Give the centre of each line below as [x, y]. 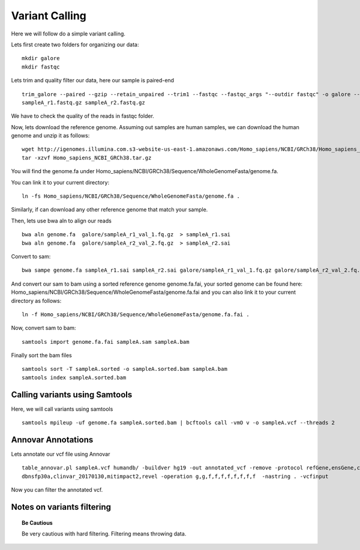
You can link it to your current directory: [60, 182]
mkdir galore [41, 58]
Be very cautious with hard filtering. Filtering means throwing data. [104, 534]
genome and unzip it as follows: [50, 136]
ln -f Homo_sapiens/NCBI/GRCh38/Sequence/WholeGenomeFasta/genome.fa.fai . [136, 314]
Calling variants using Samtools [72, 395]
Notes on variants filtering [61, 507]
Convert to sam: [31, 256]
